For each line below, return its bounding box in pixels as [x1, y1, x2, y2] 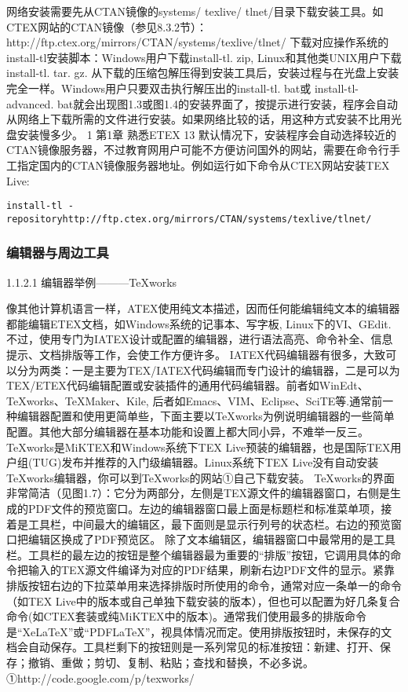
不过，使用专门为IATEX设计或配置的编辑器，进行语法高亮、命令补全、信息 [6, 331, 393, 347]
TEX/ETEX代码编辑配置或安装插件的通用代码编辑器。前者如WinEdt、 [6, 377, 369, 394]
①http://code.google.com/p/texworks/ [6, 669, 195, 686]
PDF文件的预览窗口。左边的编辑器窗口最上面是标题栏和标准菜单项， [27, 500, 381, 516]
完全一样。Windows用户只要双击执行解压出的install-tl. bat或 [6, 79, 311, 96]
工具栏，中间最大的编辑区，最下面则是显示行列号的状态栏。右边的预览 [27, 515, 391, 532]
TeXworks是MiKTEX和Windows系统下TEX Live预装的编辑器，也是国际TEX [6, 438, 391, 455]
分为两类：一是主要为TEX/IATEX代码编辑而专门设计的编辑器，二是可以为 [16, 361, 400, 378]
